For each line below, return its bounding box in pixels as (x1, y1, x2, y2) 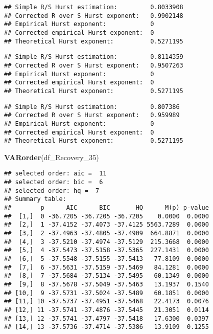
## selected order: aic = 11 (4, 170, 107, 177)
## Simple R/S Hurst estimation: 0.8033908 (4, 4, 183, 11)
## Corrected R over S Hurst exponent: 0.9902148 (4, 12, 183, 19)
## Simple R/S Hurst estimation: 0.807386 (4, 103, 180, 110)
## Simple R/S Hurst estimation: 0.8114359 (4, 53, 183, 61)
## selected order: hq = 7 (4, 187, 100, 194)
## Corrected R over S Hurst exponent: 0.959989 (4, 112, 180, 119)
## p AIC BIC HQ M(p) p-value (4, 204, 209, 212)
